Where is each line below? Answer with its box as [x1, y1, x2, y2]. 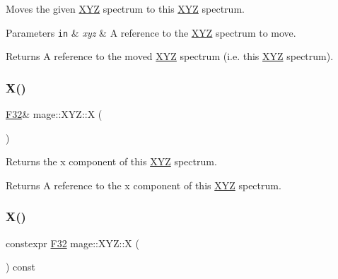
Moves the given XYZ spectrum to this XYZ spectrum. [6, 1, 245, 16]
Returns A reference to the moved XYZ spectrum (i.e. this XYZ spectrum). [6, 49, 334, 64]
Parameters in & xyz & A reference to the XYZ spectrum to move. [6, 25, 296, 40]
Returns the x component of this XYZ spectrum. [6, 154, 217, 169]
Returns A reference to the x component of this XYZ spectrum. [6, 177, 281, 192]
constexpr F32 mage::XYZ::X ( [6, 235, 139, 250]
